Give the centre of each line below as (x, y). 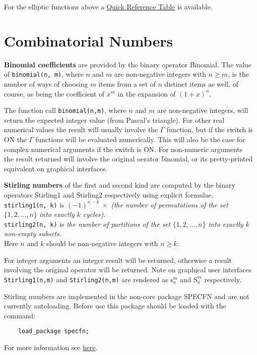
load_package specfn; (54, 331)
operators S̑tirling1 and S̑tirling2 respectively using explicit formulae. (109, 194)
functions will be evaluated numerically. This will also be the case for (140, 139)
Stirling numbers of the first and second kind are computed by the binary (120, 185)
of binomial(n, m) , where (44, 74)
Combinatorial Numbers (89, 40)
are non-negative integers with (160, 74)
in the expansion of (147, 93)
